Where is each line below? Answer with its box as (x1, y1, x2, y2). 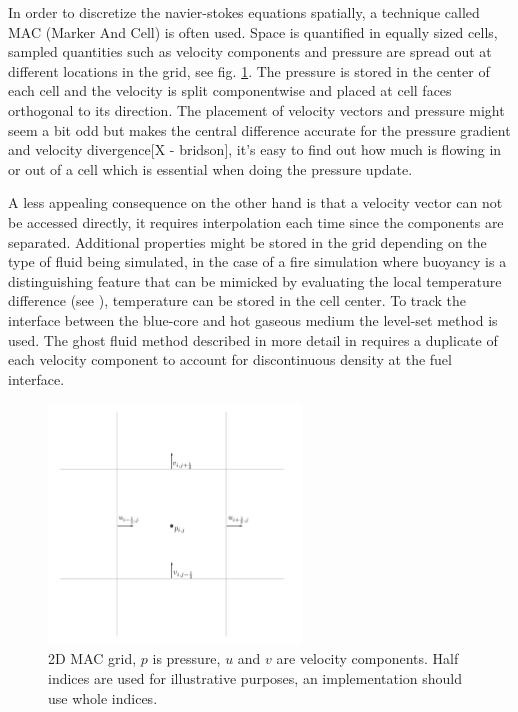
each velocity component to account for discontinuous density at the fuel (8, 349, 452, 370)
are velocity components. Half (276, 648, 459, 669)
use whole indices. (48, 687, 158, 708)
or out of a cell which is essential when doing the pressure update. (8, 158, 413, 179)
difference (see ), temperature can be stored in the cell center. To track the (8, 290, 467, 311)
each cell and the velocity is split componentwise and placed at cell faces (8, 80, 452, 101)
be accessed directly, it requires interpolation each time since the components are (8, 211, 504, 232)
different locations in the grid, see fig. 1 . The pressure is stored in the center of (8, 60, 490, 81)
